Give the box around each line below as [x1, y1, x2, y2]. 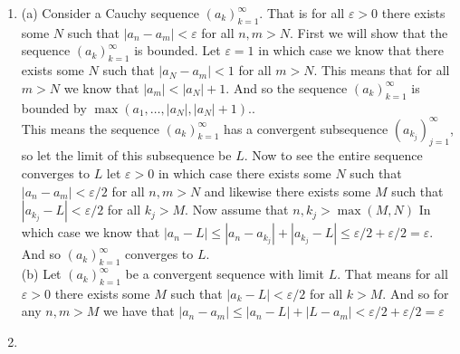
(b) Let [21, 264, 62, 283]
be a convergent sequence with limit [125, 264, 325, 283]
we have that [103, 301, 175, 321]
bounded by [21, 98, 87, 117]
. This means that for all [313, 61, 450, 80]
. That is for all [259, 4, 345, 22]
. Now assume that [185, 200, 289, 219]
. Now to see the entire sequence [244, 146, 423, 165]
